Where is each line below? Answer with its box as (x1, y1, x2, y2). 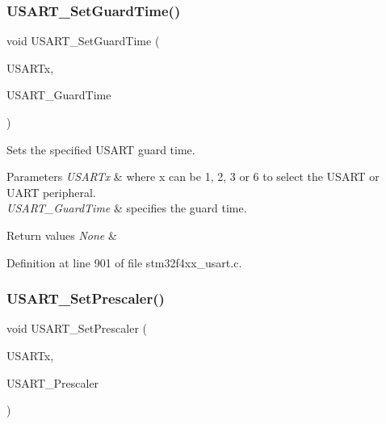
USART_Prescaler (6, 374, 99, 391)
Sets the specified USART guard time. (6, 141, 195, 157)
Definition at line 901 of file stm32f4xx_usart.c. (6, 254, 242, 271)
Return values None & (6, 226, 117, 243)
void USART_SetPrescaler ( (6, 320, 147, 337)
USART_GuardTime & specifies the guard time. (6, 199, 247, 216)
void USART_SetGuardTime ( (6, 32, 160, 49)
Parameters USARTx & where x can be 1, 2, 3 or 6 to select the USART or (6, 168, 380, 185)
